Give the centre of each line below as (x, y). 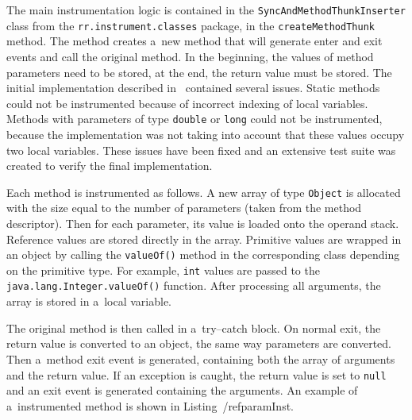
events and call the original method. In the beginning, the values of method (190, 56)
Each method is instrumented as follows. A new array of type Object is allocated (204, 192)
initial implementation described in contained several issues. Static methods (193, 88)
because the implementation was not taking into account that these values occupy (206, 134)
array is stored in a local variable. (89, 301)
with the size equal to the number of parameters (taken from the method (184, 208)
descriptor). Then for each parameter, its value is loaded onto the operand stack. (203, 223)
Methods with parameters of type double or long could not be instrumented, (194, 119)
